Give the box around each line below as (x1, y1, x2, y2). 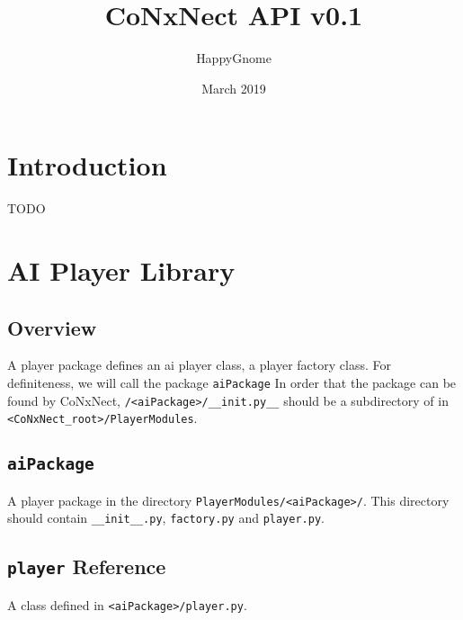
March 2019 (201, 78, 266, 97)
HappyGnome (196, 49, 272, 67)
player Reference (7, 553, 166, 580)
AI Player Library (7, 252, 236, 289)
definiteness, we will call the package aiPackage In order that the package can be (7, 373, 457, 392)
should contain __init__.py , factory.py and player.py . (7, 508, 325, 527)
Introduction (7, 147, 167, 184)
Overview (7, 313, 97, 341)
